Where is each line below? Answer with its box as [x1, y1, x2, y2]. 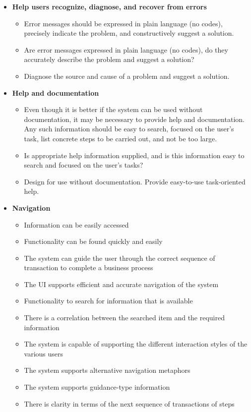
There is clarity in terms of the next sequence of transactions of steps [24, 398, 235, 409]
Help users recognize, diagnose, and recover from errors [12, 1, 207, 11]
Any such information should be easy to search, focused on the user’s [24, 123, 234, 134]
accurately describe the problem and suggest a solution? [24, 54, 194, 64]
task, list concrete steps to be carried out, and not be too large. [24, 133, 217, 143]
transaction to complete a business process [24, 262, 153, 273]
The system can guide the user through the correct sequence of [24, 252, 215, 263]
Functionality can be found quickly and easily [24, 236, 163, 246]
